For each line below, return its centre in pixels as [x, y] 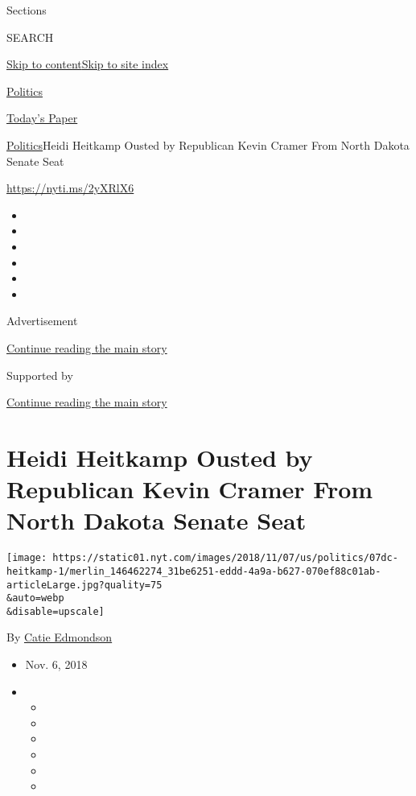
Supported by [40, 375]
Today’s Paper [42, 118]
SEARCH [30, 37]
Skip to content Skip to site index [88, 64]
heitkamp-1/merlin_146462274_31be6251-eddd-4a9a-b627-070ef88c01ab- [194, 571]
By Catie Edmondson [60, 637]
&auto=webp [35, 598]
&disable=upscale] [56, 611]
